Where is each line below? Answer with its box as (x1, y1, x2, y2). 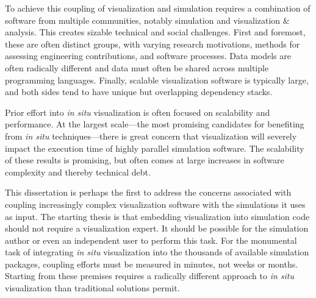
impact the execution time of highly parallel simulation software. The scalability (5, 141, 304, 154)
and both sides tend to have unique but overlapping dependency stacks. (5, 85, 273, 98)
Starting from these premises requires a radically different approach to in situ (5, 269, 294, 282)
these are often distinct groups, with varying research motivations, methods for (5, 37, 300, 50)
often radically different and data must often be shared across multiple (5, 61, 269, 74)
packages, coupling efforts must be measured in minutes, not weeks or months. (5, 257, 298, 270)
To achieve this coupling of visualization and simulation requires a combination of (5, 2, 311, 14)
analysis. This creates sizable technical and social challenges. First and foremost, (5, 26, 306, 38)
